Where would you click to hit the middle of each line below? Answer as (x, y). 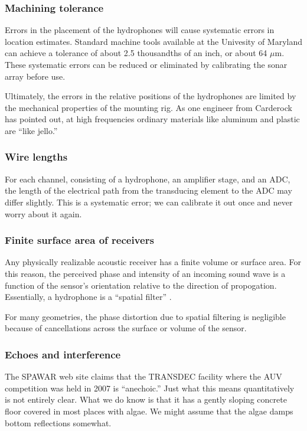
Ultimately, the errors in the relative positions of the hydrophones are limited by (151, 96)
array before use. (35, 76)
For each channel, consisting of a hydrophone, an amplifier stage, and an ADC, (148, 179)
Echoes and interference (63, 354)
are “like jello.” (31, 130)
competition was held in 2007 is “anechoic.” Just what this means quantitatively (150, 388)
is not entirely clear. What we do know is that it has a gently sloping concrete (146, 399)
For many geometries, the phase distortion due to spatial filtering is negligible (145, 316)
